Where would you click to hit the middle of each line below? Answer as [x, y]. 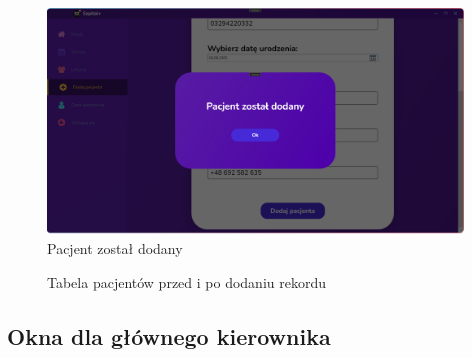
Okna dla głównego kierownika [169, 335]
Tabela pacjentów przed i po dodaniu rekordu [186, 281]
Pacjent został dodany [115, 248]
